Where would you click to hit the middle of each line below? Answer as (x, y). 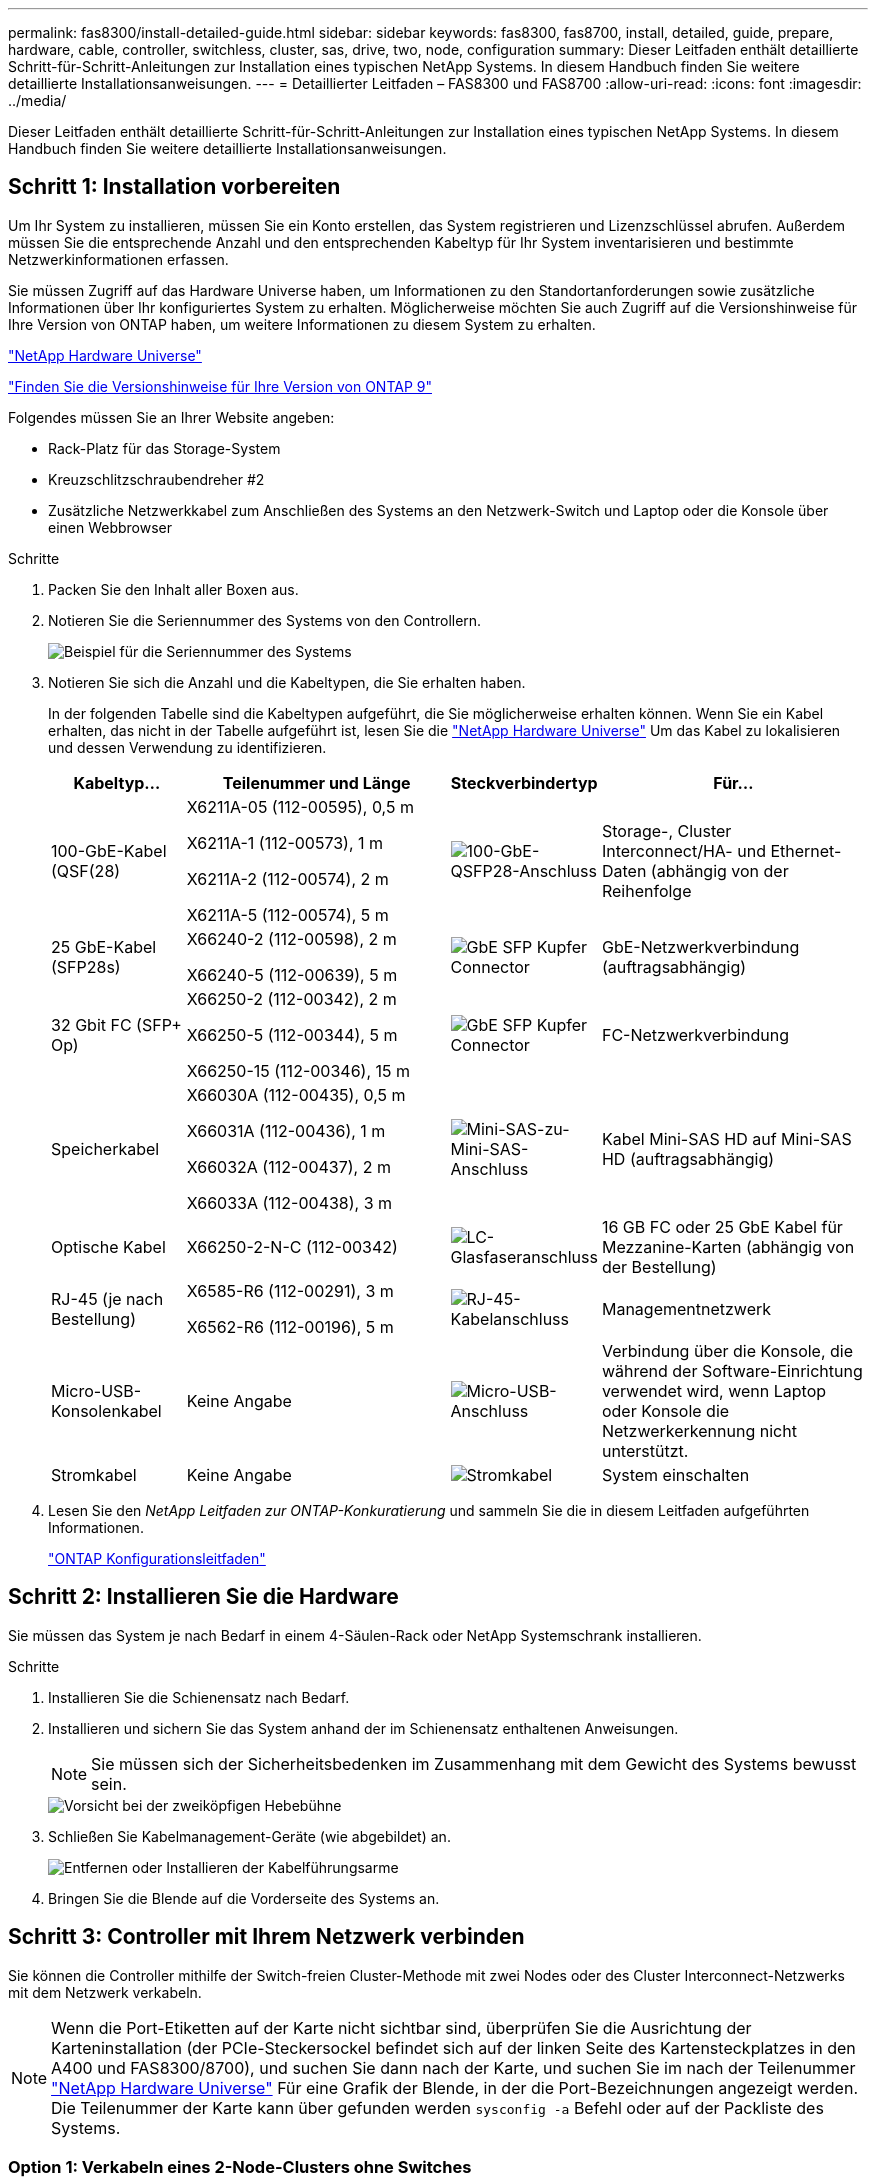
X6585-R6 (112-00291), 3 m (290, 1290)
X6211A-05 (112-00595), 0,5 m (300, 806)
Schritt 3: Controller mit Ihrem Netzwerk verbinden (266, 1937)
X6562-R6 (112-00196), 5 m (290, 1326)
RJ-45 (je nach (107, 1298)
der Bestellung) (659, 1266)
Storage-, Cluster (666, 830)
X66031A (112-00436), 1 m (286, 1130)
